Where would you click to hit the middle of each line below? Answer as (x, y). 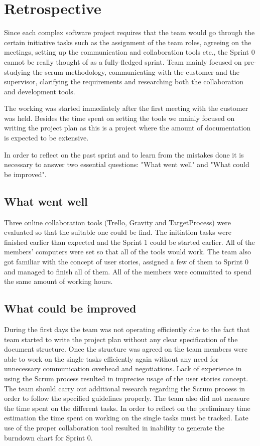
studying (17, 71)
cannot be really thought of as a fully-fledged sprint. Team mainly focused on (123, 61)
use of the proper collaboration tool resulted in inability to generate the (114, 427)
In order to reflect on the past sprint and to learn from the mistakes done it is (124, 154)
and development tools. (40, 91)
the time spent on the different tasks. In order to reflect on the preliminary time (127, 408)
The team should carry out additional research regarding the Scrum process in (125, 388)
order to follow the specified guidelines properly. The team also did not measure (127, 398)
